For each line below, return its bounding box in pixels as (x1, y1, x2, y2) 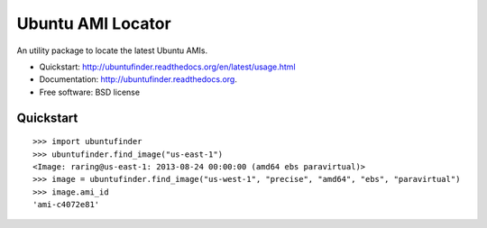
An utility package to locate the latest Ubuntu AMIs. (16, 45, 208, 56)
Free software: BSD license (39, 87, 140, 97)
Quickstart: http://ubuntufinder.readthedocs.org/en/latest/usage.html (39, 61, 297, 72)
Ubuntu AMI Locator (16, 14, 171, 33)
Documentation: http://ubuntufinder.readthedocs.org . (39, 74, 238, 85)
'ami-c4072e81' (32, 199, 100, 210)
